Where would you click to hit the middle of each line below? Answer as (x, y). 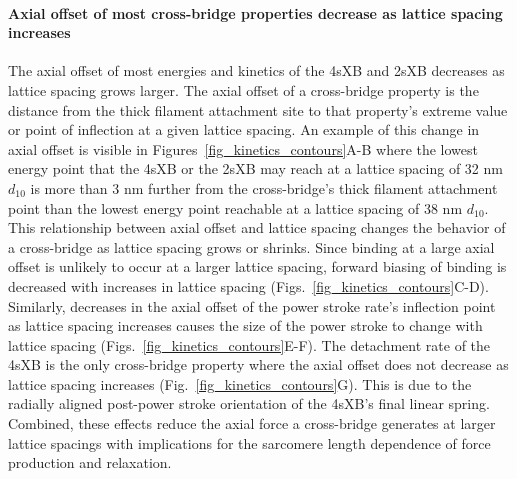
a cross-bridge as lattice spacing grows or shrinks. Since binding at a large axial (251, 246)
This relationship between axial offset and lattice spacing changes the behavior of (257, 227)
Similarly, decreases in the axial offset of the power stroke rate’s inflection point (252, 305)
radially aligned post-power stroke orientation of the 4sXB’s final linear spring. (249, 403)
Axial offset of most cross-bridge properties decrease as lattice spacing (255, 12)
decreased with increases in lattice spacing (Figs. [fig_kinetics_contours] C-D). (248, 285)
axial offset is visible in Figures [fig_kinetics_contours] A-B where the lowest (243, 148)
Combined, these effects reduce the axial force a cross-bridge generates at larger (252, 423)
